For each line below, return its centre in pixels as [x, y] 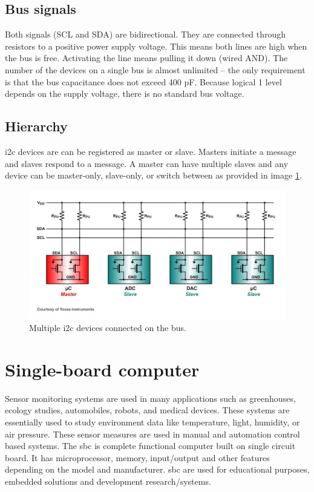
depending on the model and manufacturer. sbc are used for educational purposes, [157, 469]
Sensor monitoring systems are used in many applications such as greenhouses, [150, 398]
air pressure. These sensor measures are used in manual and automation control [152, 434]
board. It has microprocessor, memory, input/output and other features [137, 457]
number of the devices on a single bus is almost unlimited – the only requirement [155, 69]
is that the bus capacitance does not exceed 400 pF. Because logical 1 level [143, 81]
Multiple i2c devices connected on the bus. [108, 327]
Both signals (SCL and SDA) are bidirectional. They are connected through [146, 34]
